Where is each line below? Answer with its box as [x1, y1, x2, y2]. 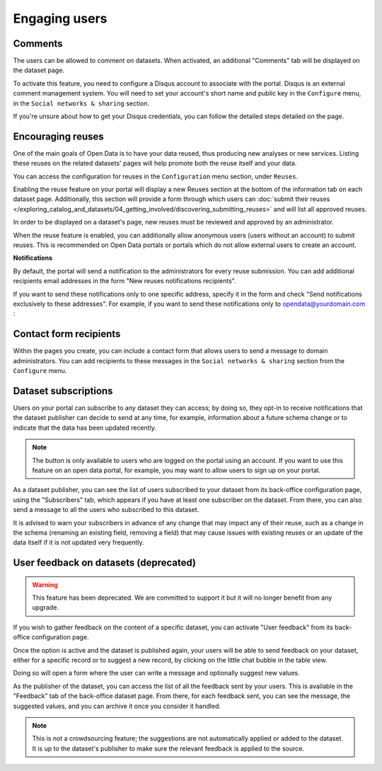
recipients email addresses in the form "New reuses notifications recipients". [13, 277, 236, 285]
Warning [32, 581, 58, 589]
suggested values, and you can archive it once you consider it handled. [13, 702, 221, 710]
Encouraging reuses [13, 130, 104, 142]
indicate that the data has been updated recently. [13, 423, 157, 432]
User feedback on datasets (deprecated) [13, 556, 196, 569]
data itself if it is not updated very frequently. [13, 538, 144, 547]
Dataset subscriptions [13, 384, 113, 396]
